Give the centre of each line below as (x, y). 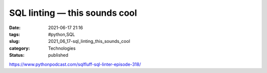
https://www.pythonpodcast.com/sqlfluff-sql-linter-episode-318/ (75, 64)
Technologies (62, 48)
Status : (17, 55)
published (58, 55)
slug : (14, 41)
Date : (15, 28)
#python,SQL (62, 34)
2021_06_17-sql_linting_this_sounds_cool (89, 41)
